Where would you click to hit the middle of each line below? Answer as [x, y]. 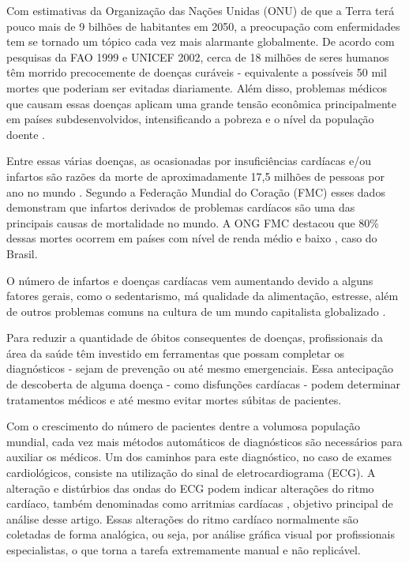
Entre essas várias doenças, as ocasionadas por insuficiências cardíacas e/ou [189, 161]
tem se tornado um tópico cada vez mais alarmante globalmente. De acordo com [201, 41]
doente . [26, 134]
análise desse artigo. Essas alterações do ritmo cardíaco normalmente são [182, 518]
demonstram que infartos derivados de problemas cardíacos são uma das [181, 207]
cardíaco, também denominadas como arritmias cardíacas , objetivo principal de [200, 503]
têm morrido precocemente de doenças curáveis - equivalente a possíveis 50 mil [197, 72]
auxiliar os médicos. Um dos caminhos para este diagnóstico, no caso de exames [199, 457]
